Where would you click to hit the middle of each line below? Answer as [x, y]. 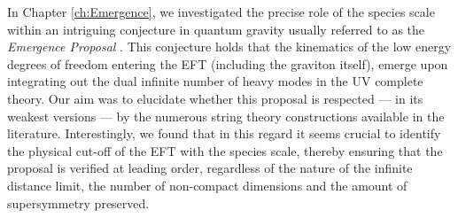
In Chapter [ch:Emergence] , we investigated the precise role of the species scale [221, 12]
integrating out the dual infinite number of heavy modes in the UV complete [215, 81]
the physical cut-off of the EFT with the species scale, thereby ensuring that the [225, 150]
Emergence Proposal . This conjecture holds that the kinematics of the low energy [229, 47]
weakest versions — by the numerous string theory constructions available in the [226, 116]
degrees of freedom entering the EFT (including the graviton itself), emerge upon [228, 63]
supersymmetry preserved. [78, 202]
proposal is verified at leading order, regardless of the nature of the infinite [210, 168]
